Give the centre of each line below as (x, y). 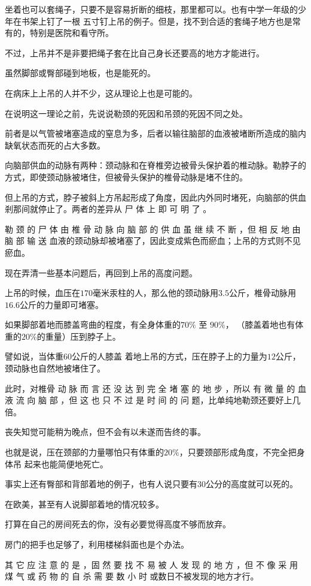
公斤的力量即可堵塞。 (61, 304)
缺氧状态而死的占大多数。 (55, 145)
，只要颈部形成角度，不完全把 (238, 452)
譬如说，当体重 (34, 356)
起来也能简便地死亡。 (66, 463)
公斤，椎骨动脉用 (262, 293)
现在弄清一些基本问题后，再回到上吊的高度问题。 (101, 272)
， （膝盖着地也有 (260, 324)
